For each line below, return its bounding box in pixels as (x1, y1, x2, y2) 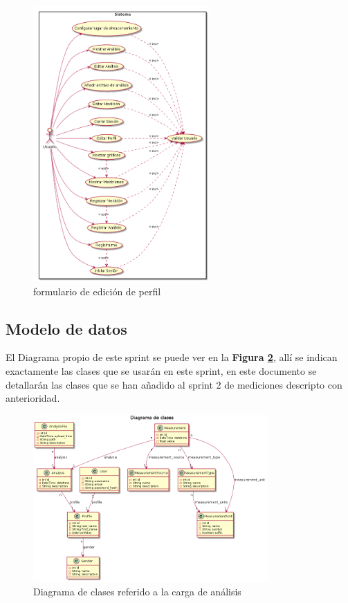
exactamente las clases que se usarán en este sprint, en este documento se (6, 363, 317, 378)
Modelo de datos (6, 317, 127, 339)
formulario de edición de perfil (33, 284, 161, 298)
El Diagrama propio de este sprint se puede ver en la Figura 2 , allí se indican (6, 350, 338, 364)
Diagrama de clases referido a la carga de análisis (33, 584, 241, 599)
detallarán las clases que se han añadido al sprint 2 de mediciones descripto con (6, 377, 342, 391)
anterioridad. (6, 391, 60, 405)
